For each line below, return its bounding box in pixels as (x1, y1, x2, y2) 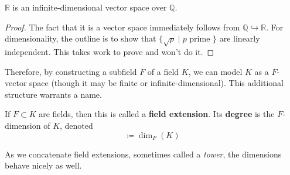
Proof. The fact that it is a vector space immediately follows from (5, 20, 240, 33)
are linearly (219, 32, 260, 44)
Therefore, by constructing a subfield (5, 65, 137, 77)
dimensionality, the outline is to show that (5, 32, 156, 44)
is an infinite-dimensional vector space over (12, 1, 167, 13)
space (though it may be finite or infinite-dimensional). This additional (29, 77, 284, 89)
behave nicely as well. (5, 159, 82, 171)
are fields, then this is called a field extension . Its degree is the (39, 108, 275, 120)
